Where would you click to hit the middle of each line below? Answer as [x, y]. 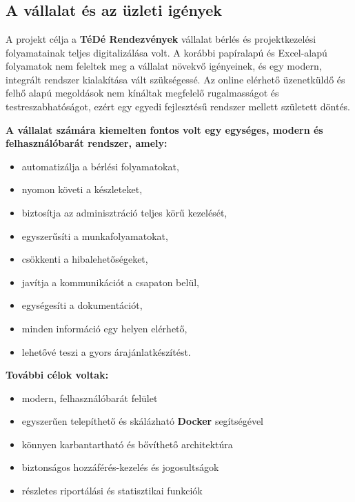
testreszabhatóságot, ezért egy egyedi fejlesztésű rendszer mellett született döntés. [178, 106]
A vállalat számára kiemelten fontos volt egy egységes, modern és [164, 129]
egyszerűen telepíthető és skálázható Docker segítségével [143, 421]
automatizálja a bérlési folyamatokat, [100, 166]
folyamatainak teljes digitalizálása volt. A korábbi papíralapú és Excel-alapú [166, 52]
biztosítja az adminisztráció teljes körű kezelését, [124, 212]
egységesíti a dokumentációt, [82, 305]
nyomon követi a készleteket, [82, 189]
